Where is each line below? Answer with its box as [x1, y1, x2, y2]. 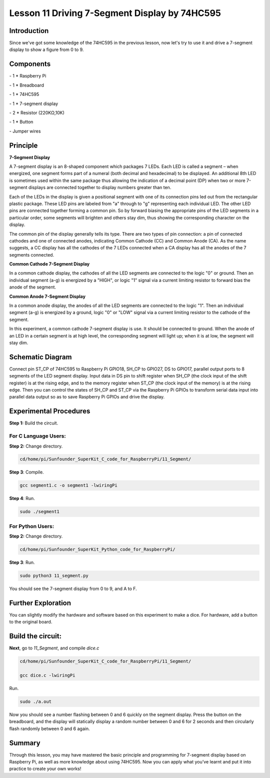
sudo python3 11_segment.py [19, 573, 88, 578]
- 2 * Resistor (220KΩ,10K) [9, 109, 65, 115]
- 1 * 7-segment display [9, 100, 58, 106]
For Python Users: [9, 522, 54, 529]
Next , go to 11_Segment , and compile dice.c [9, 645, 99, 651]
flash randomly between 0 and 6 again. [9, 725, 90, 731]
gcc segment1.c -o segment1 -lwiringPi [19, 482, 117, 488]
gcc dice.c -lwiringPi [19, 672, 75, 678]
